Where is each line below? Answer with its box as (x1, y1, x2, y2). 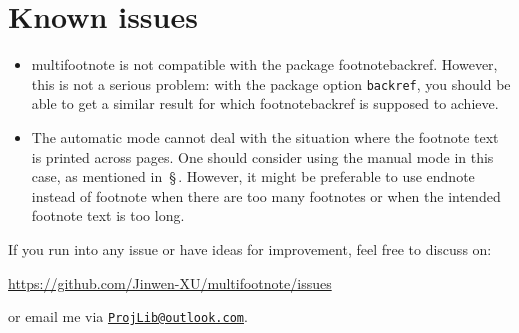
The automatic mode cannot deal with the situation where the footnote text (31, 126, 499, 147)
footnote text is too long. (31, 205, 185, 226)
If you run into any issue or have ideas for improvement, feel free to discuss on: (8, 238, 492, 259)
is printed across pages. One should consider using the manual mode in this (31, 146, 494, 167)
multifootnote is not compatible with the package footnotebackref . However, (31, 54, 498, 75)
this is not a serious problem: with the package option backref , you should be (31, 73, 511, 94)
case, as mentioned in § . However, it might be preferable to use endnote (31, 166, 475, 187)
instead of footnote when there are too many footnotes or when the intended (31, 185, 501, 206)
